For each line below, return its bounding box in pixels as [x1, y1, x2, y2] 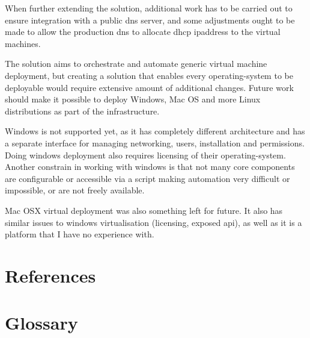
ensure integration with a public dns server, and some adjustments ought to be [5, 13, 295, 26]
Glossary [5, 310, 78, 335]
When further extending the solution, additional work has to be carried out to [5, 2, 293, 14]
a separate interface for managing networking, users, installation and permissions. [5, 136, 305, 149]
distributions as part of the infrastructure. [5, 104, 160, 117]
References [5, 263, 96, 287]
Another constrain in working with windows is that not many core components [5, 160, 295, 173]
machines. [5, 37, 41, 49]
